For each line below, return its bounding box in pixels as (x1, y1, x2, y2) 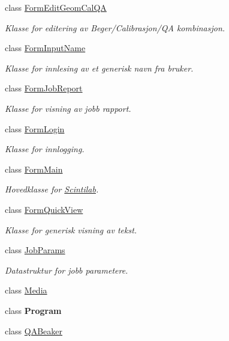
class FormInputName (5, 41, 86, 54)
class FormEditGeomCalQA (5, 1, 107, 13)
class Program (5, 304, 62, 316)
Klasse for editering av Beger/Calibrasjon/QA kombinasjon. (5, 21, 225, 34)
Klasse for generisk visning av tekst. (5, 223, 137, 236)
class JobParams (5, 244, 65, 256)
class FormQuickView (5, 203, 83, 215)
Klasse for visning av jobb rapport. (5, 102, 131, 114)
